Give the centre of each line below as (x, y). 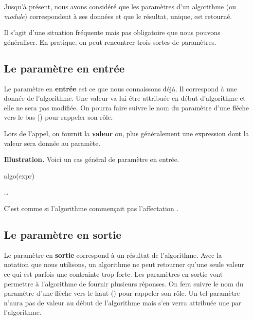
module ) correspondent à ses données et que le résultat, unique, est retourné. (118, 16)
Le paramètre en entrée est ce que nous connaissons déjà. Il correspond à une (121, 88)
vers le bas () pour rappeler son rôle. (58, 117)
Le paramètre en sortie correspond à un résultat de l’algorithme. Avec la (113, 255)
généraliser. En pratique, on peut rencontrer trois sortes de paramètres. (110, 42)
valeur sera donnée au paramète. (52, 143)
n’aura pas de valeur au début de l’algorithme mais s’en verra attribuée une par (123, 302)
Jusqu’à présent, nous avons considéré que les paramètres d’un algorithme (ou (120, 6)
